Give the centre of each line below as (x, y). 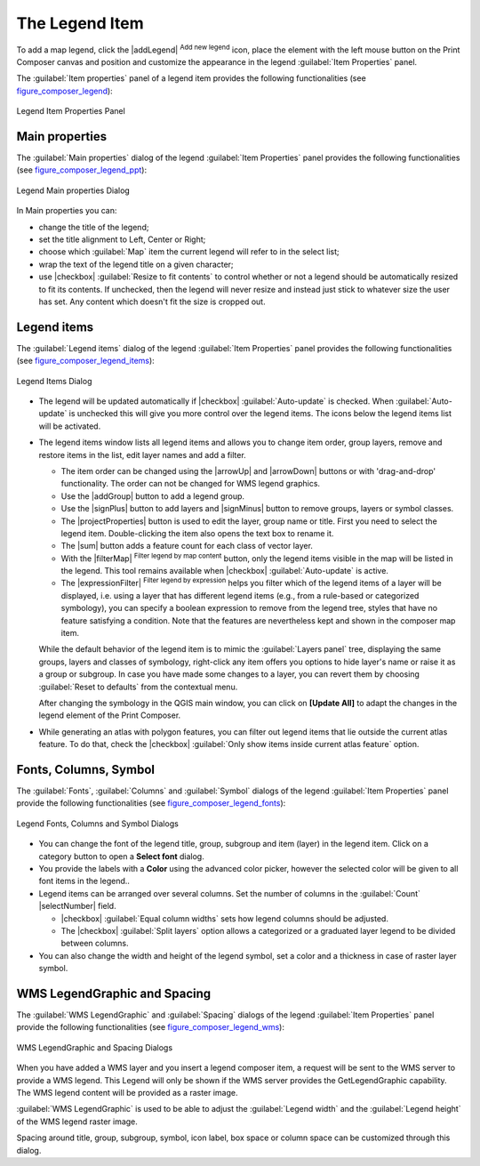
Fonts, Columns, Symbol (86, 769)
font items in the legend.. (84, 881)
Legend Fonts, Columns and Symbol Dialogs (98, 824)
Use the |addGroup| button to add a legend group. (152, 496)
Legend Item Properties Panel (71, 111)
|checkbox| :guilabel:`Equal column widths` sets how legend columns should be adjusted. (224, 918)
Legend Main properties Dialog (73, 190)
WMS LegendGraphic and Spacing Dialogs (95, 1047)
